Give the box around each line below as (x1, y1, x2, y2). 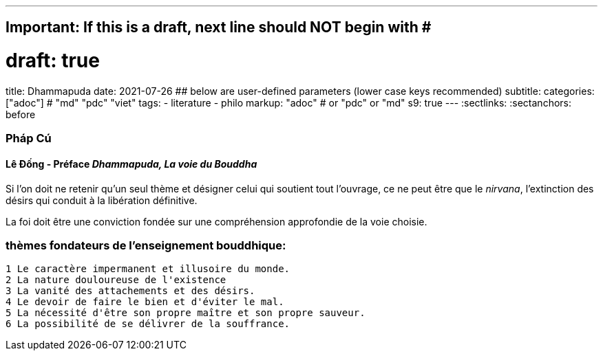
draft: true (6, 49, 100, 73)
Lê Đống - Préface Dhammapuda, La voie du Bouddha (6, 157, 257, 170)
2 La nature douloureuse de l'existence (6, 274, 226, 286)
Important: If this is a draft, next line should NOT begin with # (6, 19, 432, 36)
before (6, 108, 36, 120)
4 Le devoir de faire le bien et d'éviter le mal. (6, 296, 284, 308)
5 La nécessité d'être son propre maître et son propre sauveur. (6, 307, 366, 319)
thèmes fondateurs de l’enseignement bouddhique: (6, 238, 286, 252)
